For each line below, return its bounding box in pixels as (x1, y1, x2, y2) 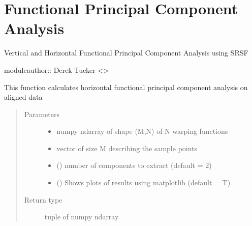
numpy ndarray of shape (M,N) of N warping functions (56, 126, 228, 136)
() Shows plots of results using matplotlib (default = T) (56, 177, 231, 188)
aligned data (4, 92, 43, 102)
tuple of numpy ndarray (44, 211, 119, 222)
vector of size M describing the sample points (56, 143, 198, 153)
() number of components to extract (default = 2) (56, 160, 212, 171)
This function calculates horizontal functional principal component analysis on (4, 81, 248, 92)
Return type (24, 194, 62, 205)
